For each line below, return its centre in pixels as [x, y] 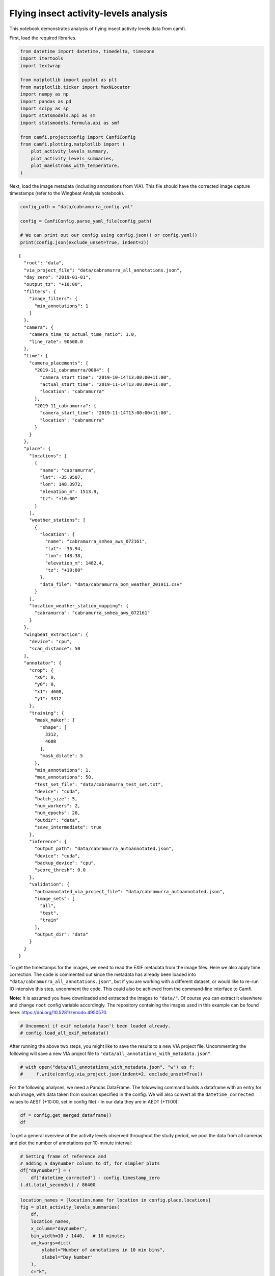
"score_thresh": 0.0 [60, 870]
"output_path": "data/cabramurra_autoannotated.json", [104, 849]
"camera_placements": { [59, 363]
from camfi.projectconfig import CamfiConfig [78, 137]
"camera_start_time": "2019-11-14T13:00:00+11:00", [106, 413]
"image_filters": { [53, 299]
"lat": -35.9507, [62, 477]
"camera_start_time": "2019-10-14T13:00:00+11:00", [106, 377]
